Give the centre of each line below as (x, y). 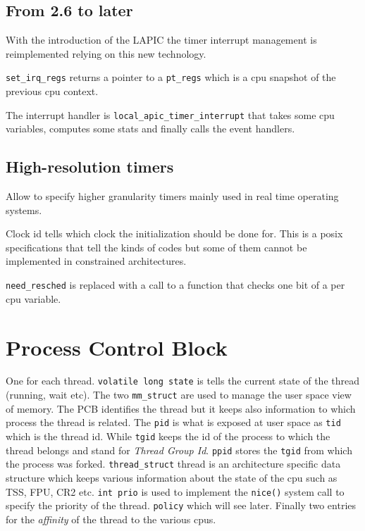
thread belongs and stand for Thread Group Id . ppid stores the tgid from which (179, 450)
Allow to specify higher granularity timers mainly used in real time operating (172, 196)
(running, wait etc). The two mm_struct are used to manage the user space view (179, 395)
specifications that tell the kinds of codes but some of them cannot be (156, 247)
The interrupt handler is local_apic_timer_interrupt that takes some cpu (170, 114)
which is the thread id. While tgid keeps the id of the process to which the (168, 436)
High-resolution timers (90, 167)
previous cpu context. (52, 91)
